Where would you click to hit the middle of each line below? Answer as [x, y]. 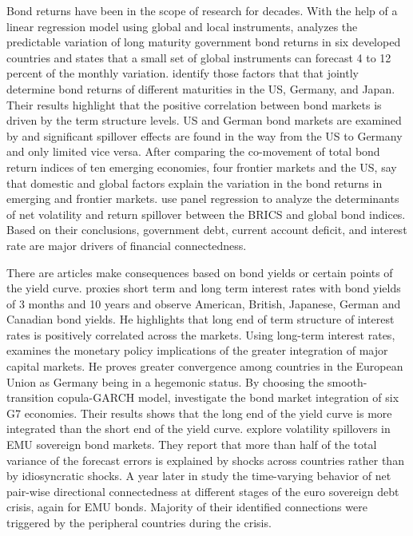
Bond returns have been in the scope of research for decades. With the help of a [202, 10]
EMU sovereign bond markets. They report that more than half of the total [192, 445]
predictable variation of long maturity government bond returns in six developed [204, 42]
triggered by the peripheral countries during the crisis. [139, 522]
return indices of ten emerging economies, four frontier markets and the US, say [202, 167]
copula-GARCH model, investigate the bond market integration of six [228, 397]
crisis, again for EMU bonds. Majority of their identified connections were [187, 507]
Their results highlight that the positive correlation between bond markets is [194, 104]
